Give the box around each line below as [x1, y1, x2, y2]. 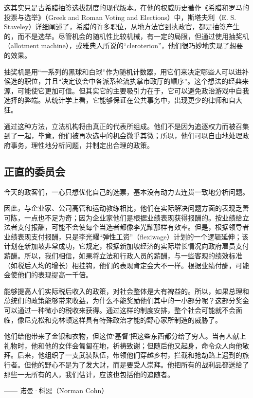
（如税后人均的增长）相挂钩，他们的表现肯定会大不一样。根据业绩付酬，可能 [4, 260, 249, 270]
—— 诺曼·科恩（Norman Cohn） [4, 385, 108, 396]
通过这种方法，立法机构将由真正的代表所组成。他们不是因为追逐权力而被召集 [4, 121, 249, 131]
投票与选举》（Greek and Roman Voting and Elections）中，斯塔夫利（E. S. [4, 12, 236, 22]
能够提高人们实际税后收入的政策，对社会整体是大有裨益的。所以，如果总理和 [4, 286, 249, 296]
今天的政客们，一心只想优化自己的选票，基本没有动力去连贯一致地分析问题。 [4, 186, 249, 197]
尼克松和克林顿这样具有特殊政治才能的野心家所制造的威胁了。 [24, 314, 222, 325]
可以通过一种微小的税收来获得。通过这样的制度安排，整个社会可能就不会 [4, 305, 235, 315]
